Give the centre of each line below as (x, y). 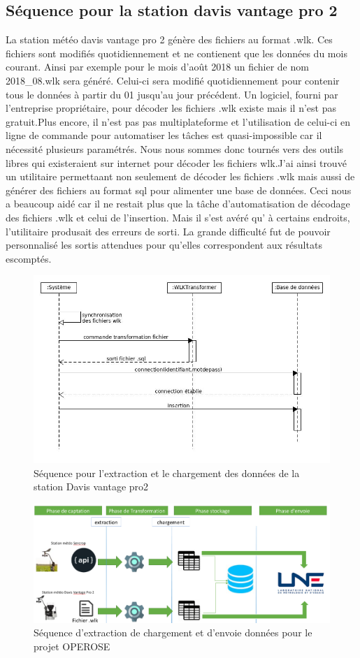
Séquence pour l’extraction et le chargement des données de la (167, 473)
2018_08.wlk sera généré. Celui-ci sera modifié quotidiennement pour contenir (173, 80)
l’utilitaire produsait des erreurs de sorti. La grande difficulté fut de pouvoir (168, 231)
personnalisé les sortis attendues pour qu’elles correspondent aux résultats (164, 245)
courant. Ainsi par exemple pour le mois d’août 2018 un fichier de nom (157, 67)
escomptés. (29, 258)
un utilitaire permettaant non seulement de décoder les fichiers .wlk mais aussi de (180, 176)
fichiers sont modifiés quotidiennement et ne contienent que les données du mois (177, 53)
